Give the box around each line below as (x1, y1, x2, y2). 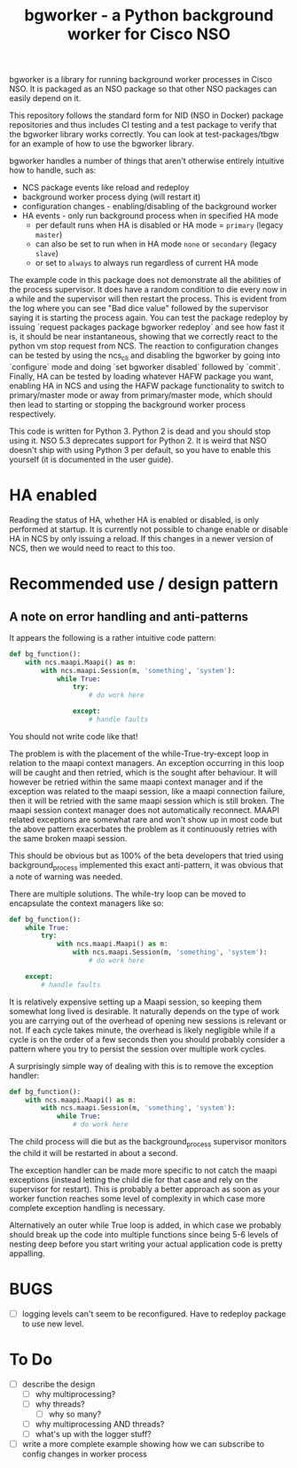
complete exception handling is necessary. (9, 1202, 166, 1213)
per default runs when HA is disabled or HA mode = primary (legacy (35, 220, 284, 230)
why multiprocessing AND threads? (35, 1419, 165, 1430)
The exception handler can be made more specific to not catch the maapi (9, 1165, 277, 1175)
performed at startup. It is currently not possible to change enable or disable (9, 524, 288, 535)
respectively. (9, 409, 56, 419)
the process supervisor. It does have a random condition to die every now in (9, 285, 287, 295)
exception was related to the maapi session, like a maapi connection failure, (9, 785, 285, 796)
